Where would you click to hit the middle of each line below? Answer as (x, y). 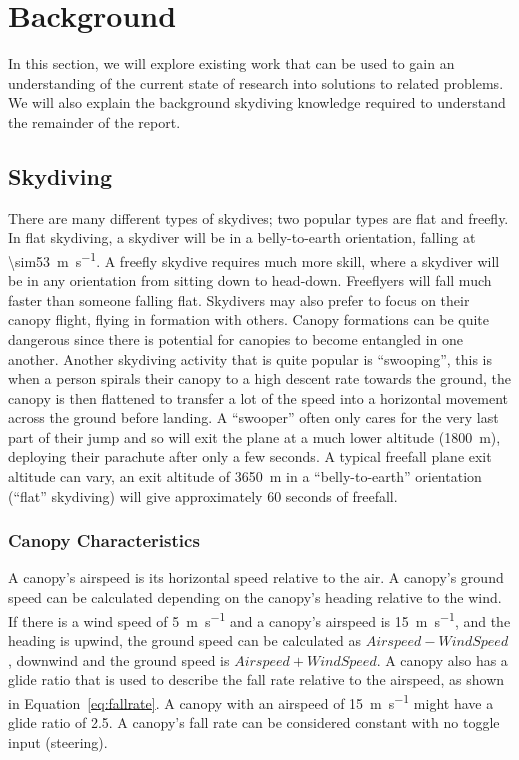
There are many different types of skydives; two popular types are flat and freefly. (258, 217)
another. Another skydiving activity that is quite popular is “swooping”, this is (250, 358)
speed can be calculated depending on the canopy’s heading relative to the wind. (255, 597)
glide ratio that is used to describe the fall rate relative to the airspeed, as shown (256, 679)
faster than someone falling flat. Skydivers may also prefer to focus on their (239, 299)
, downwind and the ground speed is (119, 659)
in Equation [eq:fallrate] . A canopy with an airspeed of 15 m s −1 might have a (251, 701)
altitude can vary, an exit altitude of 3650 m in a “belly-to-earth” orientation (245, 476)
